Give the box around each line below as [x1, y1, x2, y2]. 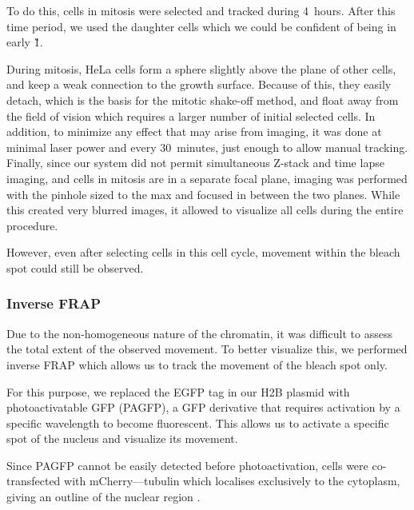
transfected [6, 472, 61, 489]
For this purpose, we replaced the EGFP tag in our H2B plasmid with [6, 383, 350, 400]
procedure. [6, 217, 58, 233]
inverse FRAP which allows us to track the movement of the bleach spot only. [6, 356, 388, 373]
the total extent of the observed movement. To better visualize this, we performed [6, 341, 408, 357]
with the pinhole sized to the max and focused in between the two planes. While [6, 185, 400, 202]
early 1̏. [6, 34, 43, 50]
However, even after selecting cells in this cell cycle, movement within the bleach [6, 244, 400, 261]
